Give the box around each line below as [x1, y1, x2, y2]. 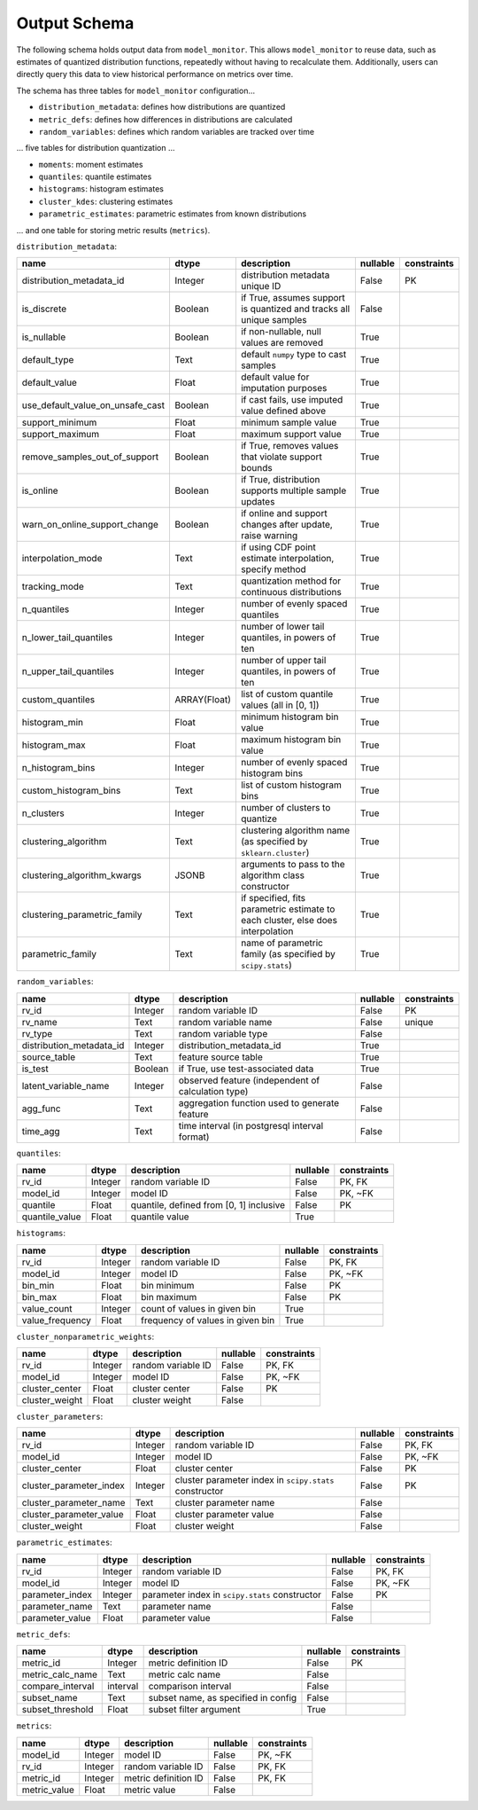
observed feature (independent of [178, 1074, 320, 1086]
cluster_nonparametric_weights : [16, 1331, 155, 1342]
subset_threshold [21, 1704, 94, 1716]
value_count [21, 1302, 73, 1314]
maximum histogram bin [240, 733, 342, 746]
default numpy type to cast [240, 349, 347, 361]
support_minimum [21, 417, 97, 429]
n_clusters [21, 807, 66, 819]
